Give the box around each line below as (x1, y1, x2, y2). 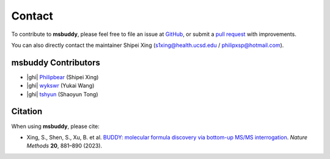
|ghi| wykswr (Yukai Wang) (26, 82, 95, 90)
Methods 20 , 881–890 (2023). (26, 142, 103, 149)
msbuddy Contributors (11, 57, 101, 68)
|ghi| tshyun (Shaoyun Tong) (26, 90, 98, 97)
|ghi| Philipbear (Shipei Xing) (26, 73, 99, 80)
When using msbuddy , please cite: (11, 122, 100, 130)
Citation (11, 107, 43, 117)
